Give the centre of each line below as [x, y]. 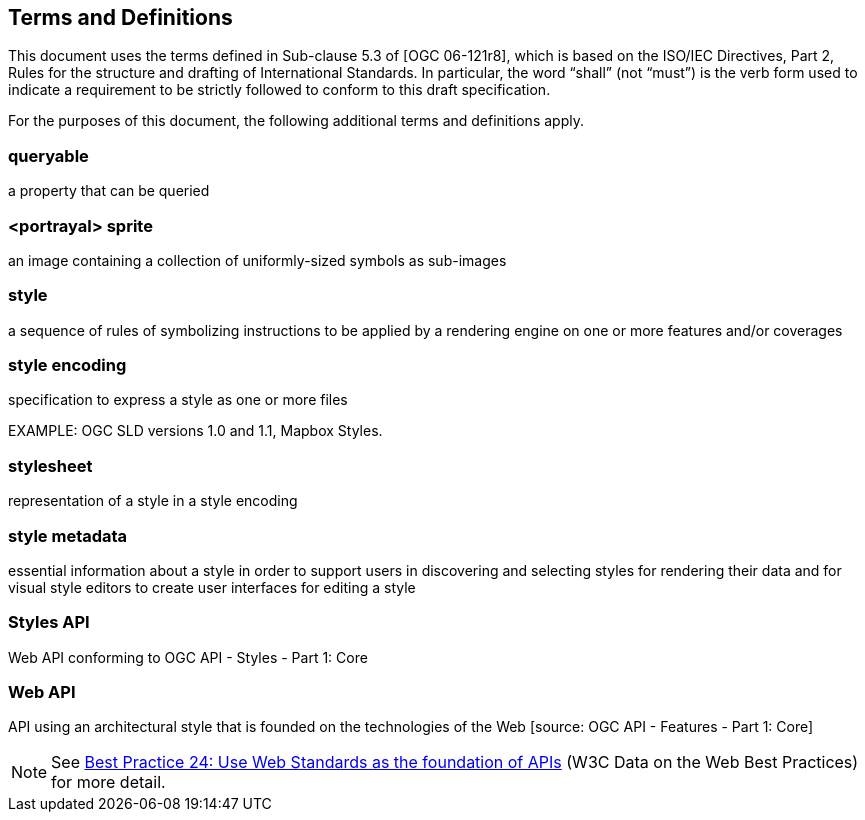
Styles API [49, 622]
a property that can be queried [109, 191]
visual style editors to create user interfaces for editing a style [212, 587]
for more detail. [108, 782]
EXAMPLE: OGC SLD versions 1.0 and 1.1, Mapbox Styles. [195, 431]
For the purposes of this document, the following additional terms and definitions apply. [296, 121]
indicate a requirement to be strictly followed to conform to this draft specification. [279, 90]
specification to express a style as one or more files [178, 400]
